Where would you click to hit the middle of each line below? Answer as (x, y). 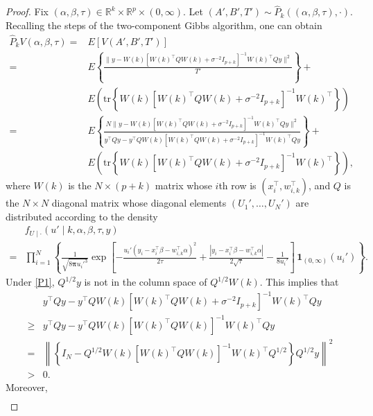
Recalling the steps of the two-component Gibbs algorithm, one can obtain (164, 25)
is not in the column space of (146, 282)
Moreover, (27, 387)
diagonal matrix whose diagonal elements (139, 203)
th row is (237, 185)
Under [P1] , (30, 282)
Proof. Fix (27, 11)
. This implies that (299, 282)
